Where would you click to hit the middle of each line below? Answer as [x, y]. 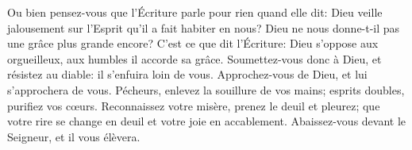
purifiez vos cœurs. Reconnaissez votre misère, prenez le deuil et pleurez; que [194, 105]
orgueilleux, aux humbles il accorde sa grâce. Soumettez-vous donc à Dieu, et [194, 58]
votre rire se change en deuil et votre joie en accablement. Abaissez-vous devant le [207, 121]
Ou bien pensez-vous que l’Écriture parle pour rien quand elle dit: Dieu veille [195, 12]
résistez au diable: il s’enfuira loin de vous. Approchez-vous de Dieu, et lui [187, 74]
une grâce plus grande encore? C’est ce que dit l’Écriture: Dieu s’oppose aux [193, 43]
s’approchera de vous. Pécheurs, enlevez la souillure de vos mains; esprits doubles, [206, 89]
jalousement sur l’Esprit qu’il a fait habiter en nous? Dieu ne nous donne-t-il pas [204, 27]
